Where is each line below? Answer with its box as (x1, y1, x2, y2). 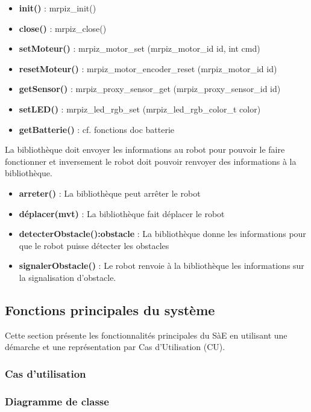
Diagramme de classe (5, 393, 109, 408)
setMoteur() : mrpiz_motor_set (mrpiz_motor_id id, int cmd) (19, 42, 260, 55)
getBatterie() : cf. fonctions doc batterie (19, 123, 175, 135)
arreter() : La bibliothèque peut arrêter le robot (19, 186, 201, 199)
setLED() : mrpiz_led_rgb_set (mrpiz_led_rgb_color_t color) (19, 102, 261, 115)
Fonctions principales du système (5, 300, 215, 319)
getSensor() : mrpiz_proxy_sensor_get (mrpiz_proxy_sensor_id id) (19, 82, 281, 95)
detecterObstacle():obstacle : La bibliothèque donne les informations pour (19, 227, 306, 240)
